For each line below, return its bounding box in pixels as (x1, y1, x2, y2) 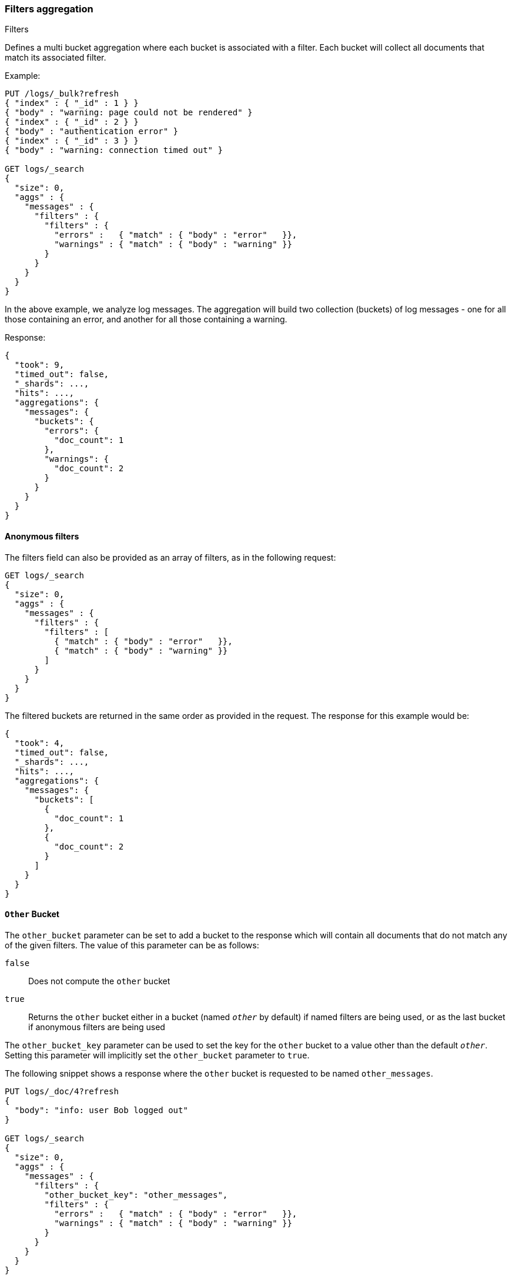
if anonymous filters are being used (28, 1021, 165, 1032)
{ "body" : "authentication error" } (5, 126, 179, 136)
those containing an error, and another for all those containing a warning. (5, 314, 287, 325)
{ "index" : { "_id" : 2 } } (5, 117, 139, 127)
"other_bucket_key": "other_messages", (44, 1190, 228, 1200)
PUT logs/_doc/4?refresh (5, 1086, 119, 1096)
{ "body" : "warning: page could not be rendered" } (5, 108, 253, 118)
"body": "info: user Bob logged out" (14, 1105, 188, 1115)
